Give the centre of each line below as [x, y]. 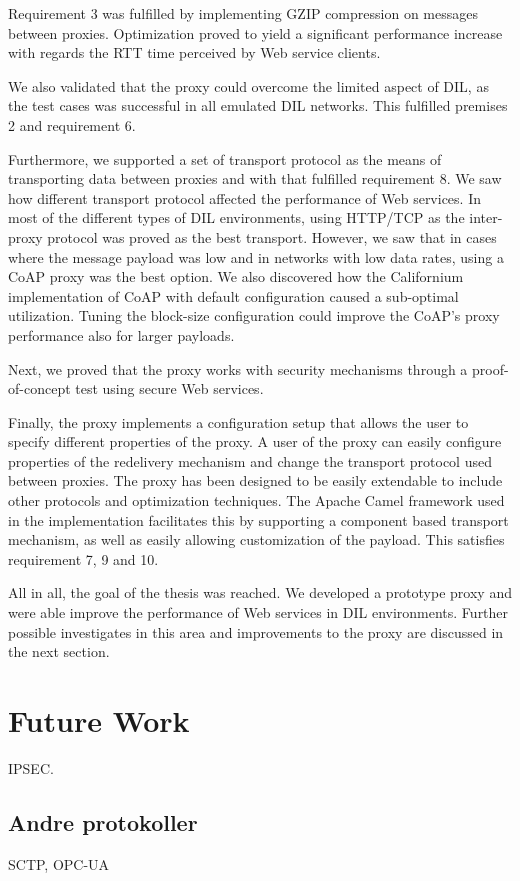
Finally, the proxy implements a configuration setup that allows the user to [238, 421]
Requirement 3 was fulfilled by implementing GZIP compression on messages [243, 13]
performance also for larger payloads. [121, 334]
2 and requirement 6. [72, 124]
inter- [486, 217]
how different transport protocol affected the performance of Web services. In [244, 197]
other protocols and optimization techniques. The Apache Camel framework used [256, 500]
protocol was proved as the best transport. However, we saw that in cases [272, 236]
